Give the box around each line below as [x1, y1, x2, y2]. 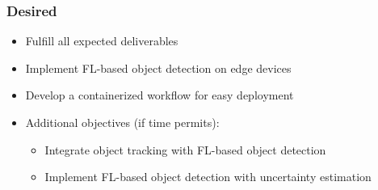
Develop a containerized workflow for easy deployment [25, 87, 294, 103]
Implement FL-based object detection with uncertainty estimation [44, 168, 372, 185]
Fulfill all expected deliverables [25, 32, 178, 49]
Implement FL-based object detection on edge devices [25, 59, 292, 76]
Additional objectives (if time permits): [25, 114, 220, 130]
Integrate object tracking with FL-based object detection [44, 141, 326, 158]
